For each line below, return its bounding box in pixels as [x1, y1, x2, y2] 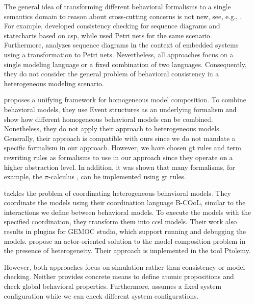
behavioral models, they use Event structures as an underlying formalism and [4, 104, 237, 114]
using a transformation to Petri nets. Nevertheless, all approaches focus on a [4, 49, 233, 59]
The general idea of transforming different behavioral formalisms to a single [4, 1, 231, 11]
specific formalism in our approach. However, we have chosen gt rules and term [4, 142, 241, 153]
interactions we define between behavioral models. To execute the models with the [4, 207, 251, 217]
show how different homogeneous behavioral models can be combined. [4, 114, 213, 124]
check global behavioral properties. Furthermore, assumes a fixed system [4, 281, 222, 291]
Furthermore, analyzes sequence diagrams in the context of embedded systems [4, 40, 239, 50]
